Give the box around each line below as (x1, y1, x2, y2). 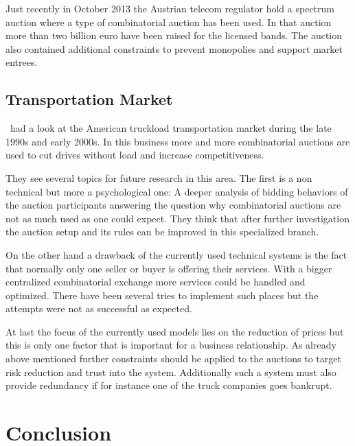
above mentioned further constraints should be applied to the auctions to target (5, 351, 341, 366)
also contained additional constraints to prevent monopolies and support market (5, 41, 343, 56)
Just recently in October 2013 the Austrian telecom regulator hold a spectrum (5, 1, 334, 15)
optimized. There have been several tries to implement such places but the (5, 287, 319, 302)
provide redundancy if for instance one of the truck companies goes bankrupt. (5, 378, 332, 392)
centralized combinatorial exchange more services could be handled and (5, 274, 306, 289)
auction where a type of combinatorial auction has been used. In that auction (5, 14, 332, 29)
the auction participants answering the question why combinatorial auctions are (5, 198, 341, 212)
